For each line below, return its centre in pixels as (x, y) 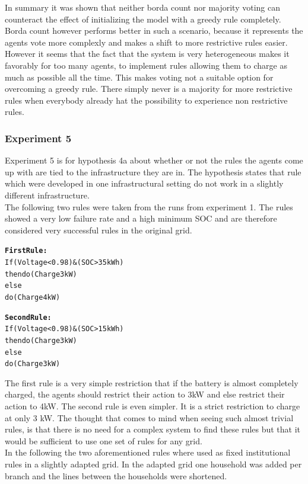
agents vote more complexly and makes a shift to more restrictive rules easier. (146, 42)
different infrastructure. (47, 195)
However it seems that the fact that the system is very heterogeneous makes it (147, 54)
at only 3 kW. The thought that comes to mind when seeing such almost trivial (149, 417)
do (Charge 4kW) (33, 297)
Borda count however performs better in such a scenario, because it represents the (154, 31)
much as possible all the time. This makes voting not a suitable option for (139, 77)
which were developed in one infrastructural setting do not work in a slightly (144, 183)
